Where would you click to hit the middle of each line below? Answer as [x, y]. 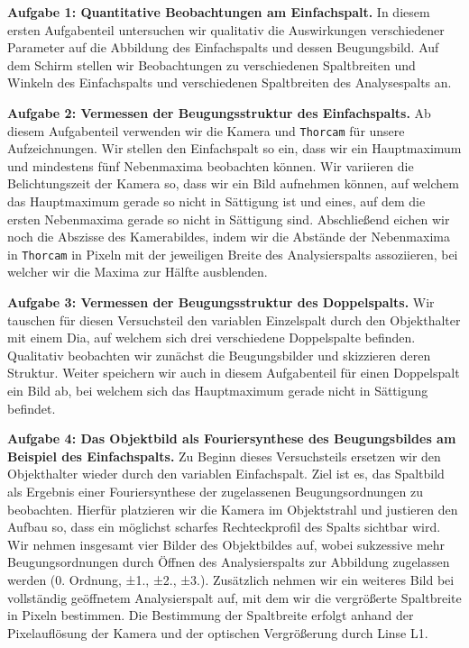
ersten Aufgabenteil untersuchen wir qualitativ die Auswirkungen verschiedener [226, 29]
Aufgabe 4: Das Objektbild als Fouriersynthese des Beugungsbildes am [232, 438]
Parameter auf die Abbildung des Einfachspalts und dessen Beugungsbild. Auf [223, 47]
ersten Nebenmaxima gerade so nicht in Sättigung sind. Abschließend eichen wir [229, 219]
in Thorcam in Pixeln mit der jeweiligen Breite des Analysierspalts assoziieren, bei [233, 254]
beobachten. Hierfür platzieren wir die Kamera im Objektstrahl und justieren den [233, 509]
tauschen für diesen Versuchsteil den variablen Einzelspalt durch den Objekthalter [234, 319]
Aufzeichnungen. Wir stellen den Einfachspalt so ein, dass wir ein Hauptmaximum [234, 148]
